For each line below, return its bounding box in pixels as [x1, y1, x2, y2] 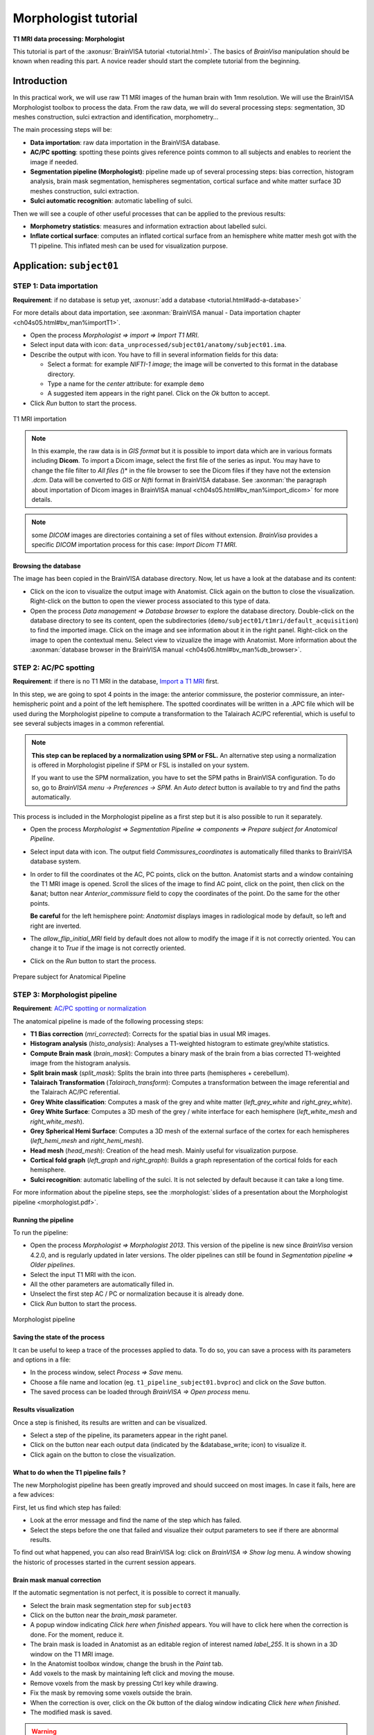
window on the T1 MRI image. [30, 1650, 114, 1658]
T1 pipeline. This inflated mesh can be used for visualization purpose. [30, 242, 229, 250]
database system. [30, 857, 81, 865]
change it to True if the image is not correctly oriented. [30, 944, 186, 952]
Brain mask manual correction [12, 1575, 102, 1584]
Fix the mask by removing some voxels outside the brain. [30, 1689, 193, 1697]
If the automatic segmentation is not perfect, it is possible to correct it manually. [12, 1589, 241, 1597]
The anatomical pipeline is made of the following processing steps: [12, 1017, 204, 1025]
